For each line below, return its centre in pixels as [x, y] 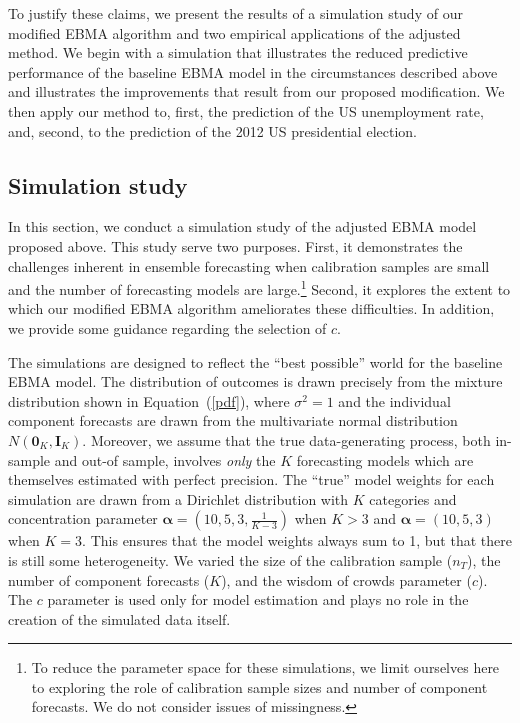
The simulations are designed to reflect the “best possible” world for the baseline [255, 361]
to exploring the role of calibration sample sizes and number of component [259, 686]
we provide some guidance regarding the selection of [167, 327]
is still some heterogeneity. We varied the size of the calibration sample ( [230, 559]
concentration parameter [83, 518]
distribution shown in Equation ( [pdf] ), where [149, 400]
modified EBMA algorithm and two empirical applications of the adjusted [234, 32]
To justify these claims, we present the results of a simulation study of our [235, 13]
